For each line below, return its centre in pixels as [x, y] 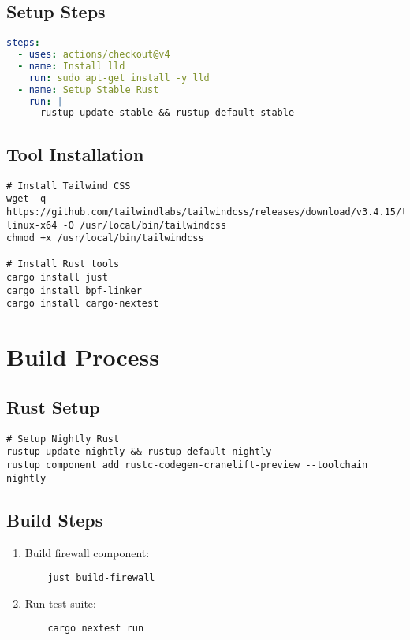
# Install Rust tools [63, 264]
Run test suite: [60, 603]
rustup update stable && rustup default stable [167, 113]
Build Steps [55, 519]
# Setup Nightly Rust [63, 439]
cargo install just [57, 278]
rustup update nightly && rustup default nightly [139, 452]
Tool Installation [75, 153]
